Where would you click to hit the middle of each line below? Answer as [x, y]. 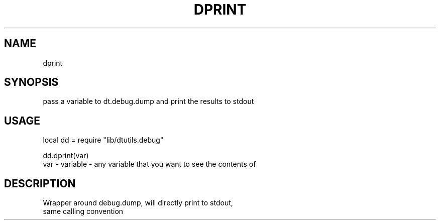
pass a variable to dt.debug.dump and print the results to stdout [148, 101]
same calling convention [83, 211]
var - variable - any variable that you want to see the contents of [149, 164]
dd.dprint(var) [66, 156]
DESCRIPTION [40, 183]
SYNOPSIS [31, 82]
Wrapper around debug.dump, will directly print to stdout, [138, 203]
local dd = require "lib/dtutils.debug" [103, 140]
